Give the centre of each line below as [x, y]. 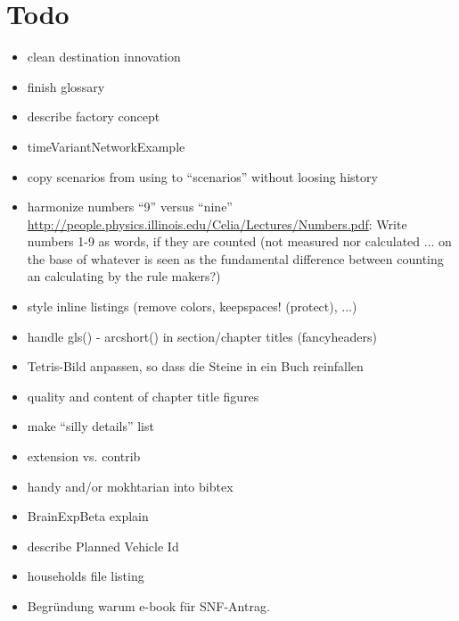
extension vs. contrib [84, 456]
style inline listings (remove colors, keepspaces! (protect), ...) [192, 306]
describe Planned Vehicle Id [103, 546]
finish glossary [66, 86]
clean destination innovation [104, 57]
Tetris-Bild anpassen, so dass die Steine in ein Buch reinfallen [195, 366]
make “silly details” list [90, 426]
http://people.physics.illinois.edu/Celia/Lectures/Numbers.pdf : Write [217, 224]
